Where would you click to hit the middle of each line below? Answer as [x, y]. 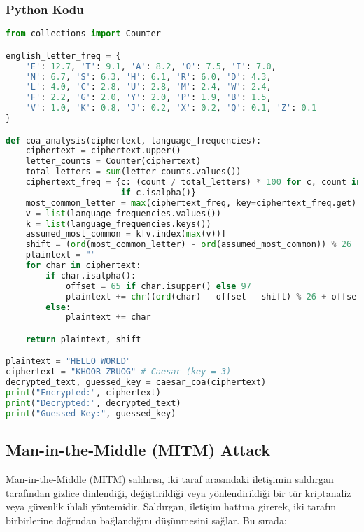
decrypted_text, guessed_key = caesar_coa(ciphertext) [136, 383]
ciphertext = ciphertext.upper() [103, 151]
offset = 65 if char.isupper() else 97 [158, 286]
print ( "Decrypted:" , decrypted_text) [93, 403]
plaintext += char [108, 317]
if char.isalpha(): [91, 275]
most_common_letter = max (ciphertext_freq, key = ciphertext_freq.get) [191, 203]
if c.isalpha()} [159, 192]
